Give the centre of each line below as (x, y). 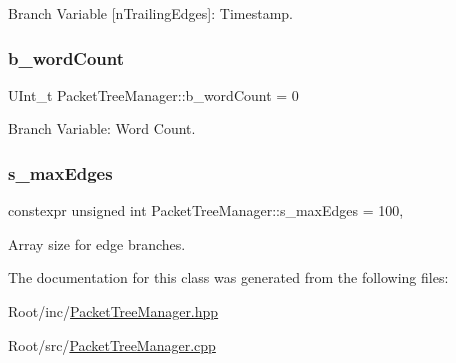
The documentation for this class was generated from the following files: (228, 277)
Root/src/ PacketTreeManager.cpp (112, 344)
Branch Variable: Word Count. (102, 128)
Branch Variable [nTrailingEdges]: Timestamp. (150, 13)
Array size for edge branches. (97, 243)
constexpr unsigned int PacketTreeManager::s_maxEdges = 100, (206, 210)
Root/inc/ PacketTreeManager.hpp (113, 311)
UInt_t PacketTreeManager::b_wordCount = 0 (153, 94)
